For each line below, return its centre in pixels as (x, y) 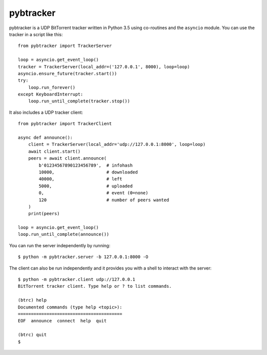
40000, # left (81, 179)
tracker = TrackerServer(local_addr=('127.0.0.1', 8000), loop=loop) (104, 67)
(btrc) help (32, 300)
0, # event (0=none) (93, 193)
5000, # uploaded (86, 186)
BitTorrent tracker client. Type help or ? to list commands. (95, 286)
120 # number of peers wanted (104, 200)
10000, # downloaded (88, 172)
